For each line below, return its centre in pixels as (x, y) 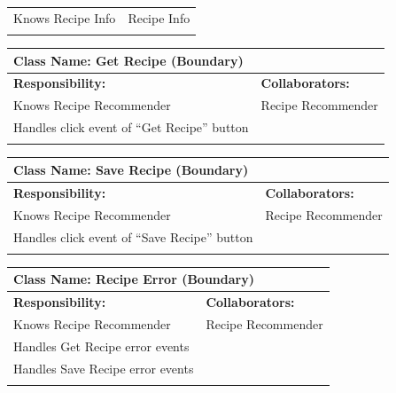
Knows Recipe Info (65, 17)
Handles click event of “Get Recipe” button (131, 127)
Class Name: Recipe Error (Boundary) (134, 279)
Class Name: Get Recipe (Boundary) (128, 60)
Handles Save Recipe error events (104, 368)
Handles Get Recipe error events (101, 346)
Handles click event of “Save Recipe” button (133, 236)
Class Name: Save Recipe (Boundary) (131, 169)
